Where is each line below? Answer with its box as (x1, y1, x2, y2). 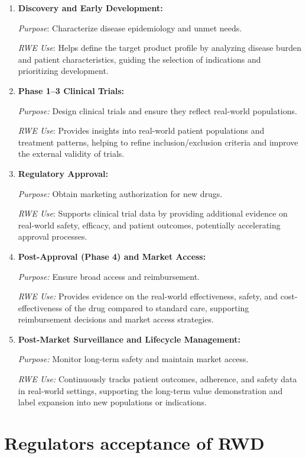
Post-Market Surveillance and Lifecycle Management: (18, 333, 241, 345)
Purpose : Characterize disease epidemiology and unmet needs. (18, 21, 242, 34)
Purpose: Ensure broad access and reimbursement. (18, 270, 200, 282)
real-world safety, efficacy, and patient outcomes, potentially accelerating (18, 218, 281, 231)
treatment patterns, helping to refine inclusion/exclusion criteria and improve (18, 136, 298, 148)
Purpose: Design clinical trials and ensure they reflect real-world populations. (18, 104, 297, 117)
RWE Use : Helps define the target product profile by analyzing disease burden (18, 41, 301, 54)
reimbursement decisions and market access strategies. (18, 313, 214, 325)
